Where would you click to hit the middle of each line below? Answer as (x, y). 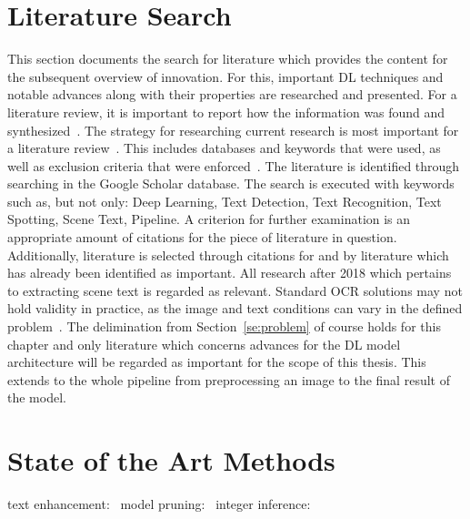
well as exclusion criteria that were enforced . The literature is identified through (234, 165)
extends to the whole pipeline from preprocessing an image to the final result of (229, 379)
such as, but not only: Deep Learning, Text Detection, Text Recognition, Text (225, 201)
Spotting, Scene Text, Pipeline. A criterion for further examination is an (209, 219)
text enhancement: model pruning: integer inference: (159, 504)
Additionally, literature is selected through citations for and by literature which (228, 254)
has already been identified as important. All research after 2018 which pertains (230, 273)
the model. (37, 397)
